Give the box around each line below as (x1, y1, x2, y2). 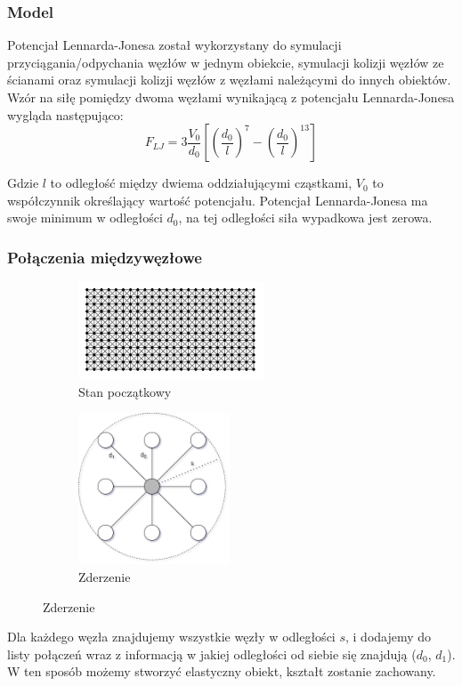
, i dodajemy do (345, 627, 432, 646)
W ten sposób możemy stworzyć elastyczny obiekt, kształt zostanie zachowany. (7, 662, 436, 681)
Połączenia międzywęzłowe (7, 246, 202, 268)
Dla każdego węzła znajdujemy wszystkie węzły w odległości (7, 627, 336, 646)
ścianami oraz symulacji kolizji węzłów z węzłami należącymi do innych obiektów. (7, 70, 451, 89)
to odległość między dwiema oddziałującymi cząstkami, (50, 174, 353, 192)
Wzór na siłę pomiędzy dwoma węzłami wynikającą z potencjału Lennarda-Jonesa (7, 88, 455, 106)
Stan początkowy (78, 382, 172, 400)
